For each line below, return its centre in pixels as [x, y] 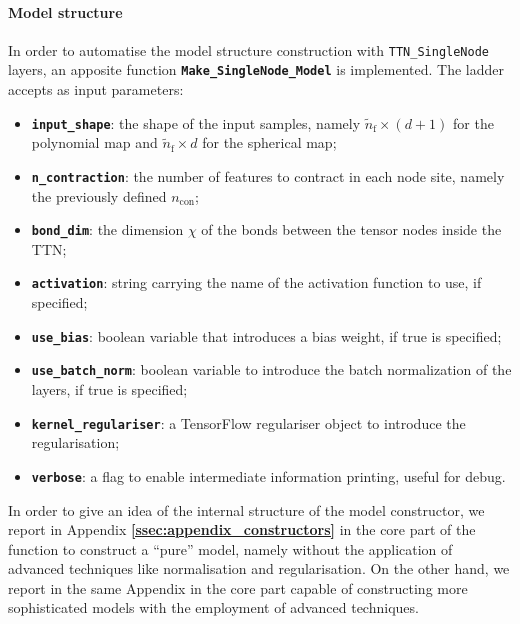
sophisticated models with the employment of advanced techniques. [213, 607]
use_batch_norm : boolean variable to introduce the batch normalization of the [271, 369]
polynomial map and [94, 142]
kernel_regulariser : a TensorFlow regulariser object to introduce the [248, 422]
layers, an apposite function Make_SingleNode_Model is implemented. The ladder [256, 69]
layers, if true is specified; [109, 389]
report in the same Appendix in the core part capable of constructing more [238, 587]
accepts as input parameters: [96, 89]
